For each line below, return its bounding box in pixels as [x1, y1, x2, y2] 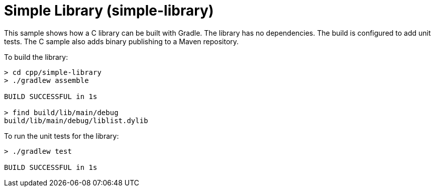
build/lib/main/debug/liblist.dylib [4, 116, 148, 125]
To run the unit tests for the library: [4, 131, 119, 140]
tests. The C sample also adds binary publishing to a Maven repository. [4, 37, 239, 46]
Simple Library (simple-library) [4, 2, 214, 19]
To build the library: [4, 52, 68, 61]
